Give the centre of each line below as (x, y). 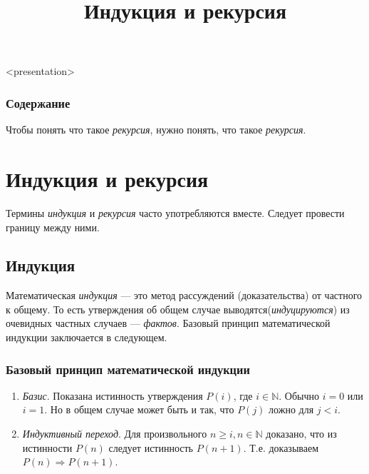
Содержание (38, 102)
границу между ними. (53, 227)
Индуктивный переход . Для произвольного (115, 434)
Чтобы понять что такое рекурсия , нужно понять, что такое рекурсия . (156, 130)
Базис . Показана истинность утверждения (113, 395)
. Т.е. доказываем (281, 447)
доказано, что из (301, 434)
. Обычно (299, 395)
